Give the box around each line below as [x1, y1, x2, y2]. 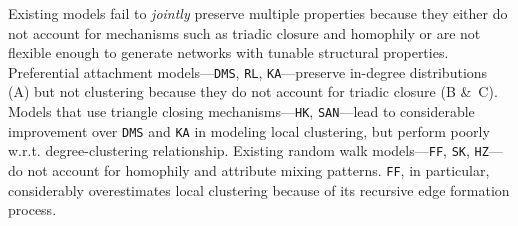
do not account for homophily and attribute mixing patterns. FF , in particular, [8, 160, 490, 180]
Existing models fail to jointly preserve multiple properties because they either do [8, 3, 508, 23]
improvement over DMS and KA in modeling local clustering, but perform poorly [8, 120, 490, 141]
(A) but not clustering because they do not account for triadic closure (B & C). [8, 81, 498, 102]
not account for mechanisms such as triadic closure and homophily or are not [8, 22, 481, 43]
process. [8, 199, 57, 220]
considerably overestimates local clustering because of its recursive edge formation [8, 179, 510, 200]
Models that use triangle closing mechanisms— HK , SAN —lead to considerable [8, 101, 475, 122]
